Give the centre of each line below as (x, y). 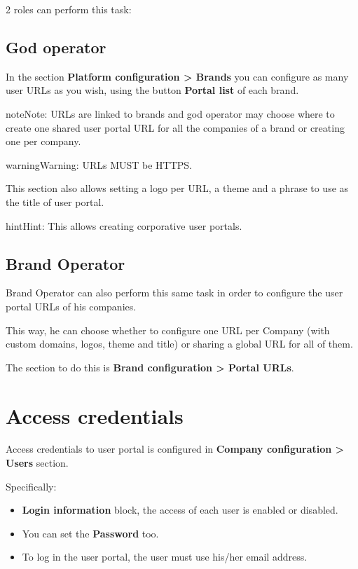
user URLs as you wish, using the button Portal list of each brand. (152, 90)
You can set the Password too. (90, 533)
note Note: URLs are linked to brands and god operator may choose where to (170, 113)
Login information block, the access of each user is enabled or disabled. (180, 510)
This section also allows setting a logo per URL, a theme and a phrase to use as (177, 188)
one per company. (43, 141)
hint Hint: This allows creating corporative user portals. (124, 225)
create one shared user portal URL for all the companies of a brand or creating (175, 127)
